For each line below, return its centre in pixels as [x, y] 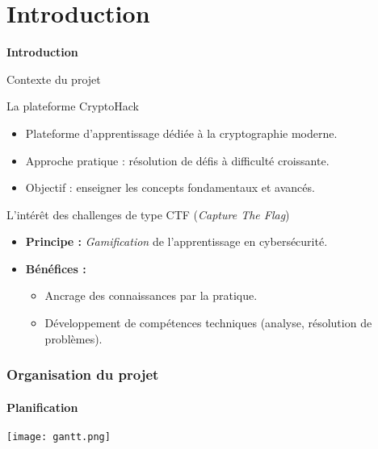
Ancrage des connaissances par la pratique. [151, 295]
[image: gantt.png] [59, 437]
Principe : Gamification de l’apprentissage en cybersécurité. [176, 241]
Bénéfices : [56, 268]
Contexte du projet [54, 79]
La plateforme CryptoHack [73, 106]
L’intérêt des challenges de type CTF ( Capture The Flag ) [148, 214]
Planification [42, 407]
